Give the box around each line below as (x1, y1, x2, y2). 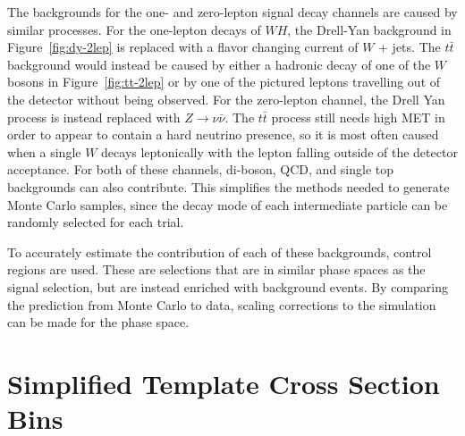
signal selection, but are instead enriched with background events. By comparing (7, 277, 448, 296)
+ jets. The (378, 38, 441, 56)
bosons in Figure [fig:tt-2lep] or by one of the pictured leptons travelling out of (7, 72, 441, 91)
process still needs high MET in (271, 107, 445, 126)
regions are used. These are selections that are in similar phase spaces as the (7, 260, 426, 279)
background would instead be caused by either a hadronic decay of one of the (7, 54, 431, 73)
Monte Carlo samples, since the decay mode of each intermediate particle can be (7, 195, 448, 214)
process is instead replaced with (7, 107, 181, 126)
